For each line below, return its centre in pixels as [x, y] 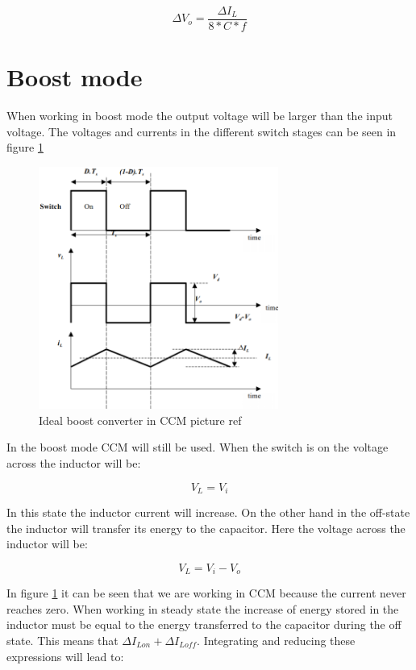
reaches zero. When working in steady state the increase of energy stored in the [203, 608]
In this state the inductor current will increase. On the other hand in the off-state [208, 512]
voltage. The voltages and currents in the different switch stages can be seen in [202, 131]
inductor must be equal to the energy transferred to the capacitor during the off [204, 624]
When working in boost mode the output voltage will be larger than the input [200, 116]
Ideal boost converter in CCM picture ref [140, 420]
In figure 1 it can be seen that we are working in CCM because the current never [206, 593]
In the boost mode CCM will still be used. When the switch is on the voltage [198, 447]
